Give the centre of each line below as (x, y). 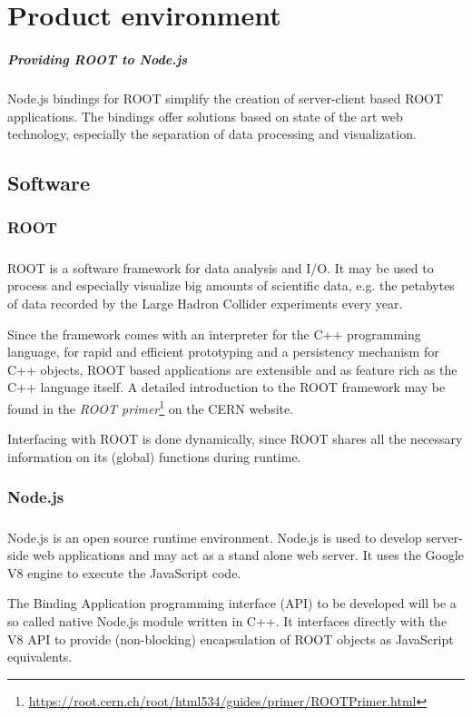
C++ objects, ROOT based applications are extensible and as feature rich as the (232, 369)
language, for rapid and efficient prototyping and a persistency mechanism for (223, 352)
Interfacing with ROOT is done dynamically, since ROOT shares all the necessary (235, 439)
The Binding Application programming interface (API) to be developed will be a (232, 603)
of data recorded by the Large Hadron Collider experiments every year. (205, 303)
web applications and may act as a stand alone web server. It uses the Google (249, 555)
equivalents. (40, 657)
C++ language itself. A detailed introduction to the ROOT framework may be (226, 387)
